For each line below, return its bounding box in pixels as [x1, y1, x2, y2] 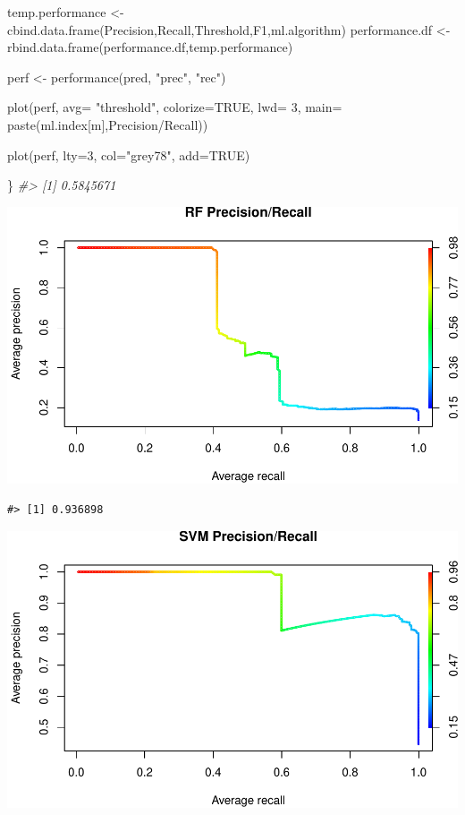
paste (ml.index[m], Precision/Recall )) [7, 115, 208, 133]
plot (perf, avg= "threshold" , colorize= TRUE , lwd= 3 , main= [7, 98, 342, 116]
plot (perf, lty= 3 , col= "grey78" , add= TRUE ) [7, 145, 250, 164]
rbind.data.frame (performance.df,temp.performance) [7, 38, 293, 56]
